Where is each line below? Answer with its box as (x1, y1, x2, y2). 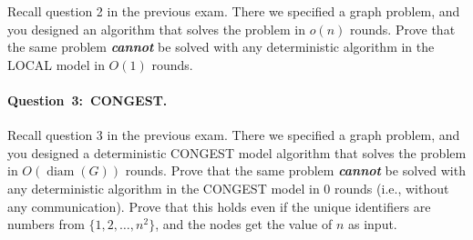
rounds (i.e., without (334, 178, 449, 197)
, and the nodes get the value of (155, 215, 333, 234)
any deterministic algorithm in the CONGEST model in (7, 178, 320, 197)
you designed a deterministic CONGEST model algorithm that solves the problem (7, 143, 467, 162)
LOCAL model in (7, 55, 105, 74)
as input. (347, 215, 397, 234)
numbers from (7, 215, 85, 234)
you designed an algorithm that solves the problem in (7, 19, 305, 38)
